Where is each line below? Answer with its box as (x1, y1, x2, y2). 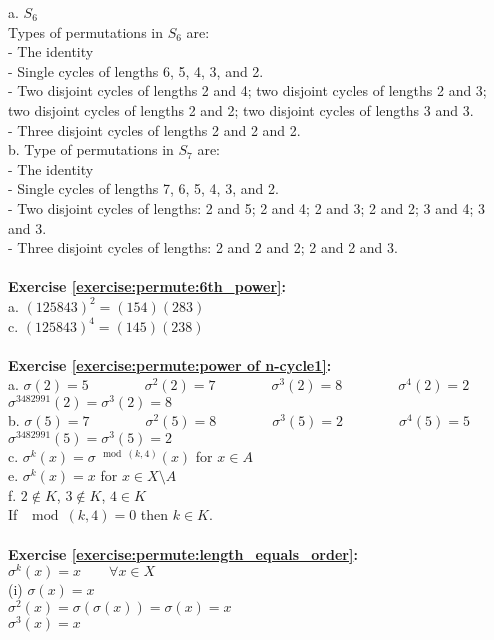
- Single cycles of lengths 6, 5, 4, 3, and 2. (8, 60, 264, 81)
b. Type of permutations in (8, 139, 174, 160)
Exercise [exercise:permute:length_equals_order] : (8, 543, 358, 564)
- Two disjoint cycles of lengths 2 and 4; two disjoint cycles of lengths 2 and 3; (8, 80, 487, 101)
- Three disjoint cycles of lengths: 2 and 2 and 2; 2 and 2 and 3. (8, 237, 398, 258)
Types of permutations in (8, 21, 163, 42)
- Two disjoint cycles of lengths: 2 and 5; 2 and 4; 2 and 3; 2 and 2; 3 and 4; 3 (8, 197, 485, 218)
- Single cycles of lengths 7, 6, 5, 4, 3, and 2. (8, 178, 279, 199)
